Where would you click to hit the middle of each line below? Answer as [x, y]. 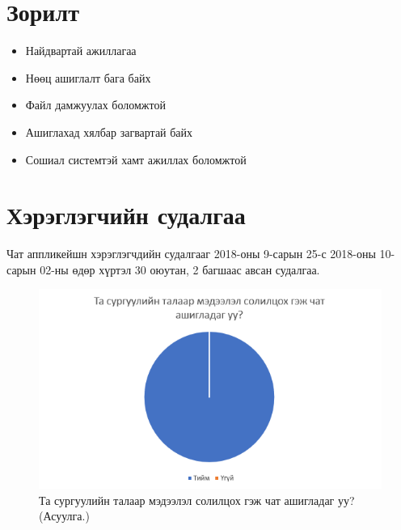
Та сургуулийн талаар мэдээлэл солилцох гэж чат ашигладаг [187, 500]
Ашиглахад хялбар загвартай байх [109, 131]
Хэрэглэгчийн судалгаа [126, 215]
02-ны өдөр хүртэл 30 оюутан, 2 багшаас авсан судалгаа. [180, 269]
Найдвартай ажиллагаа [81, 51]
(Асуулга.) [64, 516]
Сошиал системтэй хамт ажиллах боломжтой [136, 159]
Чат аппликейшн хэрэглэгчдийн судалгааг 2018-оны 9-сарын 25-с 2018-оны [191, 254]
